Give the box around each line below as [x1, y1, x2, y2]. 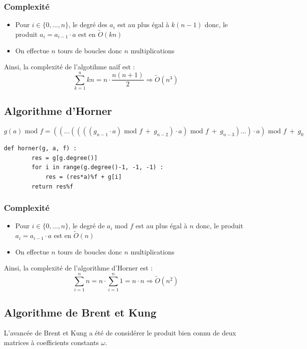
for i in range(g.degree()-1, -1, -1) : [31, 164, 164, 171]
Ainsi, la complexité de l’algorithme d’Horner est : [4, 263, 153, 273]
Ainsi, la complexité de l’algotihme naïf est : [4, 62, 135, 72]
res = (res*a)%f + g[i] [45, 173, 122, 180]
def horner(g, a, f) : [4, 145, 77, 152]
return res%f [31, 183, 74, 190]
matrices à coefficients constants [4, 337, 99, 347]
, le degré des [68, 19, 107, 30]
